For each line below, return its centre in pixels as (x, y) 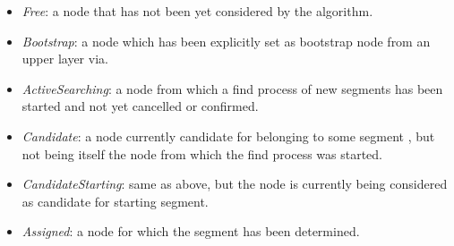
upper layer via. (65, 59)
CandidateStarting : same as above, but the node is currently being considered (235, 184)
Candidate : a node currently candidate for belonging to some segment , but (228, 136)
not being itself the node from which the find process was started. (202, 153)
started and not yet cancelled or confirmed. (140, 106)
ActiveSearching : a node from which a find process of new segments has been (232, 88)
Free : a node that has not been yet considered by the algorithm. (197, 11)
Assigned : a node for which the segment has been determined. (191, 231)
